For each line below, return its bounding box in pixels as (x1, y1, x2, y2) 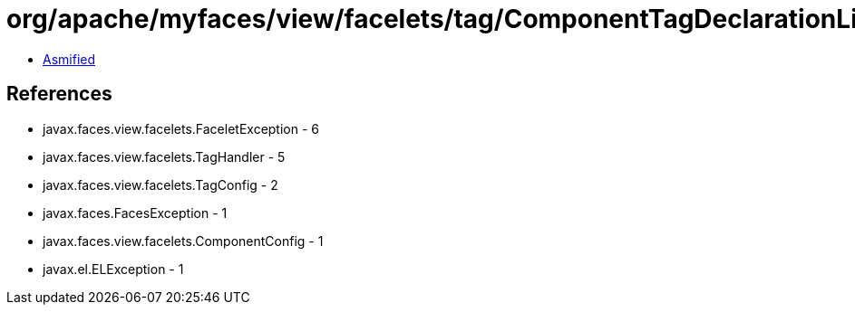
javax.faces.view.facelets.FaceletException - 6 (43, 120, 320, 137)
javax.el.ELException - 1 (43, 260, 184, 277)
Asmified (43, 51, 96, 67)
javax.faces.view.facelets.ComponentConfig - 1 (43, 232, 324, 249)
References (6, 82, 112, 106)
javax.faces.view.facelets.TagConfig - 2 (43, 176, 278, 193)
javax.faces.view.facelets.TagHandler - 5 (43, 148, 286, 165)
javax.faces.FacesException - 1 (43, 204, 228, 221)
